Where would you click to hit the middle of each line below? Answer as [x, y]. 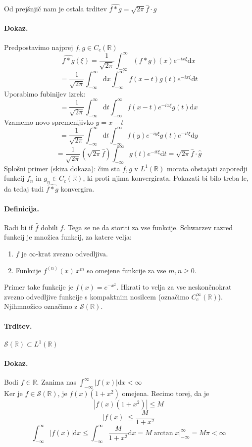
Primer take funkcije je [39, 287]
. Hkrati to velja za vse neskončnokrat [174, 287]
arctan [163, 433]
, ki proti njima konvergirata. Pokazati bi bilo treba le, [166, 178]
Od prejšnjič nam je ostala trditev [55, 9]
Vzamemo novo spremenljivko [49, 122]
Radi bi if [19, 227]
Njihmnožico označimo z [41, 306]
